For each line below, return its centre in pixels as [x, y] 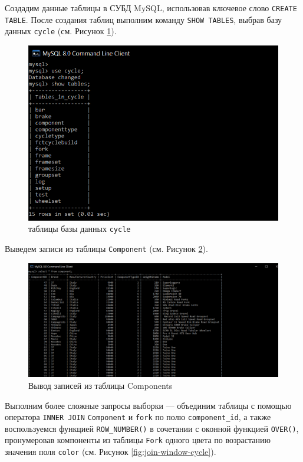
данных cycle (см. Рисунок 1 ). [61, 31]
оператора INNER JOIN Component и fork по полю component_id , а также [138, 417]
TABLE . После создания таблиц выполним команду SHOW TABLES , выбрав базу [144, 19]
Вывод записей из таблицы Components [101, 385]
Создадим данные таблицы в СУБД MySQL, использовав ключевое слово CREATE [151, 8]
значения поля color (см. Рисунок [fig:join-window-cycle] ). [111, 452]
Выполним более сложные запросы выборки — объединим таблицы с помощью [148, 405]
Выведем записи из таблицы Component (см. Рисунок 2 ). [106, 248]
